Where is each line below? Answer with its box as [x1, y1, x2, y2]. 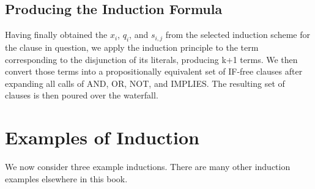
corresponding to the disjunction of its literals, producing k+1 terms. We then [5, 53, 298, 65]
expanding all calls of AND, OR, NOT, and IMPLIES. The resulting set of [5, 76, 285, 89]
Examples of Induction [5, 125, 199, 150]
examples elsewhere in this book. [5, 172, 128, 185]
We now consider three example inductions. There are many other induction [5, 160, 291, 173]
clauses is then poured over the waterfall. [5, 89, 158, 102]
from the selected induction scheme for [165, 28, 311, 41]
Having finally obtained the [5, 28, 108, 41]
